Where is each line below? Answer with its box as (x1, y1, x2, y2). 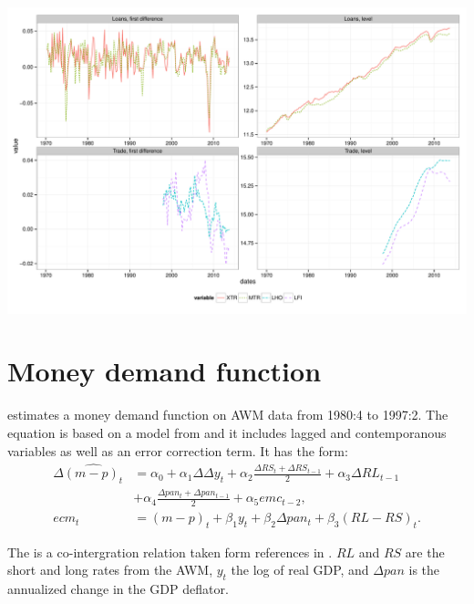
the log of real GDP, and (231, 560, 369, 579)
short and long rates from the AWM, (7, 560, 213, 579)
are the (405, 542, 445, 561)
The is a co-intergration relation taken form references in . (7, 542, 333, 561)
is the (408, 560, 440, 579)
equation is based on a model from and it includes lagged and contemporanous (7, 422, 447, 442)
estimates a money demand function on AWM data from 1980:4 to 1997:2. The (7, 405, 448, 424)
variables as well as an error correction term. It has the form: (7, 441, 348, 460)
